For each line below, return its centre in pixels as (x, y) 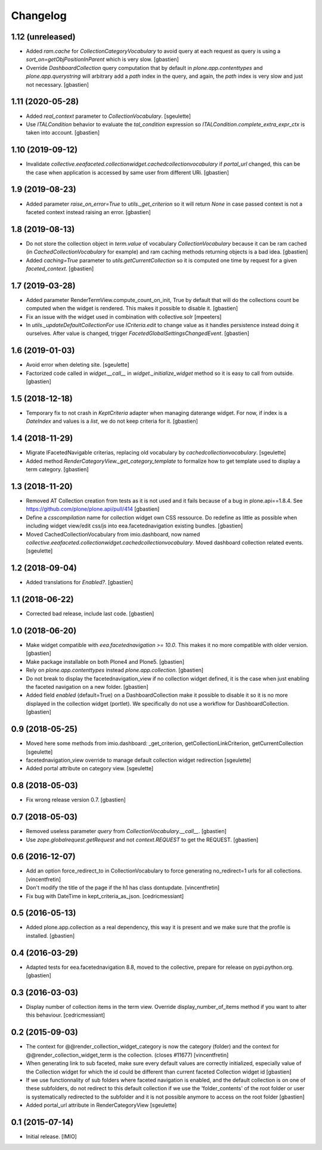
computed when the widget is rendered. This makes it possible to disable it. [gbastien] (132, 309)
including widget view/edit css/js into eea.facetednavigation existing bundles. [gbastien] (134, 526)
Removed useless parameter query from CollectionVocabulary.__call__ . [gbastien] (126, 831)
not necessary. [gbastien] (58, 84)
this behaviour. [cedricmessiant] (66, 1015)
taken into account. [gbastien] (63, 133)
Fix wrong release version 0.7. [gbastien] (76, 800)
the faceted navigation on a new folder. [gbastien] (87, 687)
